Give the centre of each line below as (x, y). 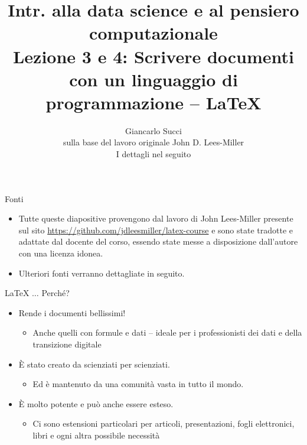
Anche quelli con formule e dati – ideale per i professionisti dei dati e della (167, 332)
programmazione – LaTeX (153, 102)
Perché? (55, 293)
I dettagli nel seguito (153, 154)
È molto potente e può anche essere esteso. (96, 403)
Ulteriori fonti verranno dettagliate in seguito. (102, 273)
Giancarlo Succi (153, 130)
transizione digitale (67, 344)
